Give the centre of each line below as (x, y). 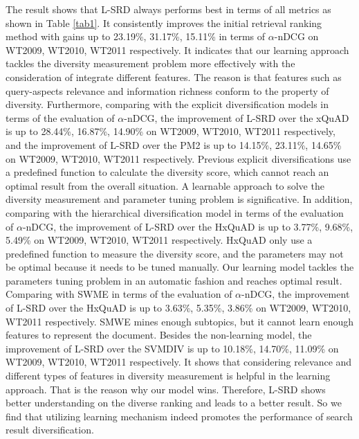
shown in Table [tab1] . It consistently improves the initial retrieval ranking (164, 23)
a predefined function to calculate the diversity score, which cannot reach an (167, 172)
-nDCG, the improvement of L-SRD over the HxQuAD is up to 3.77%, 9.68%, (188, 226)
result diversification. (50, 430)
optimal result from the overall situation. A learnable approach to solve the (165, 185)
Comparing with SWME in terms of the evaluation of (119, 294)
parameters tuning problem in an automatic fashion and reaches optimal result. (174, 280)
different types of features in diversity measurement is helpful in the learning (168, 376)
